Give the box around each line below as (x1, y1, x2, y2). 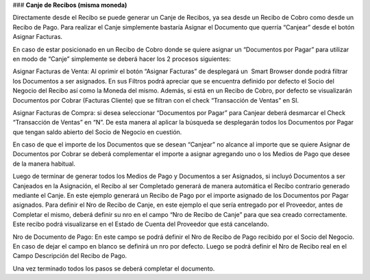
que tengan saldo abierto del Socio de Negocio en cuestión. (12, 127, 182, 136)
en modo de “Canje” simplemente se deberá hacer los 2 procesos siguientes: (12, 55, 231, 63)
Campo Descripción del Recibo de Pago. (12, 252, 127, 260)
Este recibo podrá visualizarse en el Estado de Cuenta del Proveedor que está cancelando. (12, 220, 269, 229)
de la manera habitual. (12, 160, 75, 168)
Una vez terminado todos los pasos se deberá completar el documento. (12, 264, 215, 272)
